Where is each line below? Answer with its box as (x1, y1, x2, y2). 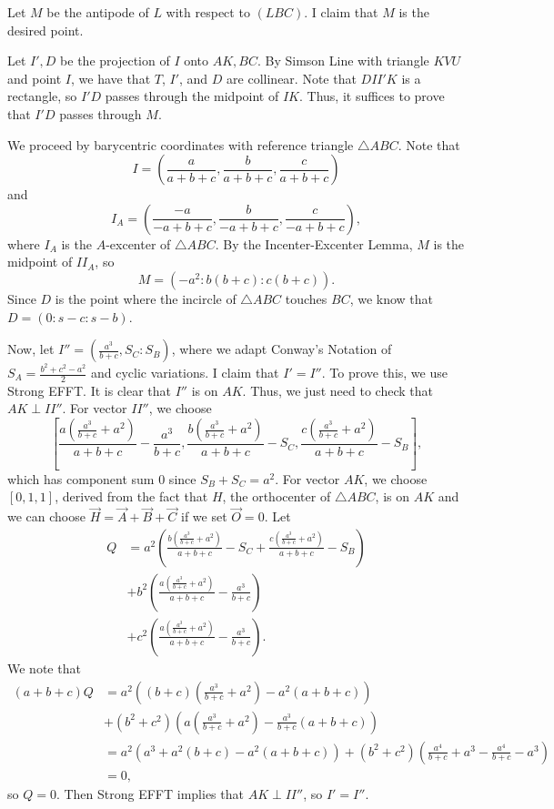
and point (7, 68, 62, 87)
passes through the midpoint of (105, 86, 279, 106)
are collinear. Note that (227, 68, 357, 87)
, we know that (349, 288, 434, 308)
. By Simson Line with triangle (257, 51, 429, 70)
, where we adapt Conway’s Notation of (171, 339, 392, 359)
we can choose (7, 507, 86, 526)
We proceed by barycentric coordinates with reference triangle (7, 135, 354, 154)
